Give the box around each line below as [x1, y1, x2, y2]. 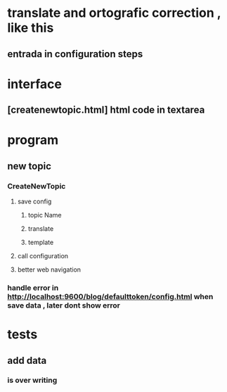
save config [17, 197, 52, 206]
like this [7, 20, 54, 36]
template [27, 238, 54, 247]
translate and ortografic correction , [7, 5, 221, 21]
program [7, 132, 59, 148]
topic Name [27, 211, 62, 220]
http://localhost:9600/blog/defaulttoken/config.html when [7, 291, 214, 301]
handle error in [7, 283, 59, 293]
